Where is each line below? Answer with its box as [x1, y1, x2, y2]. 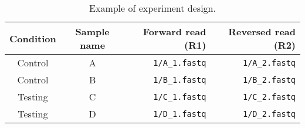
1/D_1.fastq [153, 109, 206, 119]
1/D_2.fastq [242, 109, 296, 119]
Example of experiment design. [89, 1, 216, 15]
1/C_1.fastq [153, 92, 206, 102]
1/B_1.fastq [153, 75, 206, 85]
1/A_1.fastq [153, 58, 206, 68]
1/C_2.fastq [242, 92, 296, 102]
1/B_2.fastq [242, 75, 296, 85]
